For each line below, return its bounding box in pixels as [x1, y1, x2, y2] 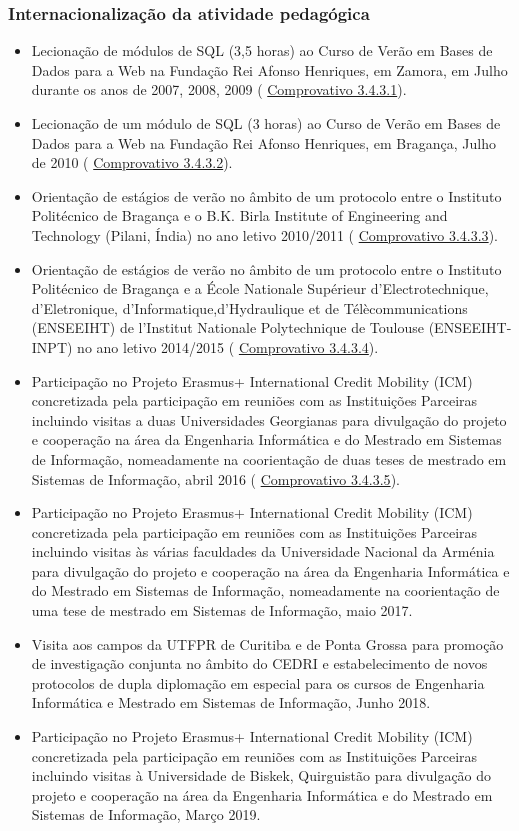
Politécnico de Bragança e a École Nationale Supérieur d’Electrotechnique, [31, 278, 489, 299]
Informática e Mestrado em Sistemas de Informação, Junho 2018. [31, 692, 431, 713]
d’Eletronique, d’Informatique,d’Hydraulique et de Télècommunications [31, 297, 468, 318]
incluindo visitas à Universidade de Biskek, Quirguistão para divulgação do [31, 765, 492, 786]
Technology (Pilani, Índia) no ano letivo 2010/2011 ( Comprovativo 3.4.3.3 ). [31, 224, 498, 245]
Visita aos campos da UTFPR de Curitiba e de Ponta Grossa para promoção [31, 633, 504, 654]
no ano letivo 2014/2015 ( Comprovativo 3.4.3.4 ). [77, 336, 379, 357]
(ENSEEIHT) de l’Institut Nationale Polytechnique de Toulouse [31, 317, 424, 338]
